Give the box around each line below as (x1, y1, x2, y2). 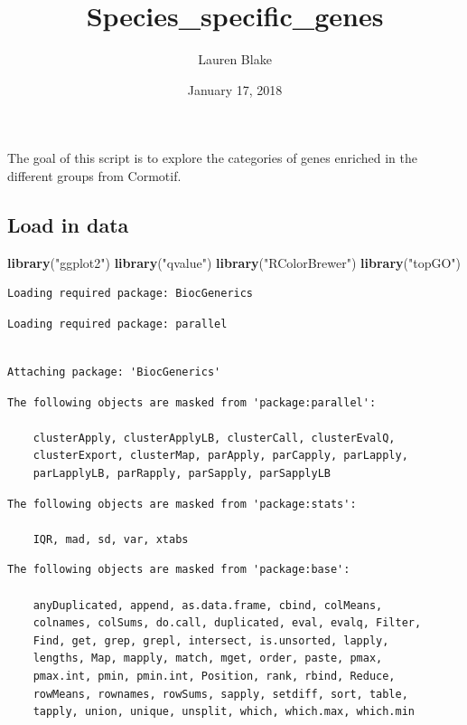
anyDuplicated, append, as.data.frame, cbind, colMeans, (33, 598, 383, 612)
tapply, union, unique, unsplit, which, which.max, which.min (33, 705, 416, 719)
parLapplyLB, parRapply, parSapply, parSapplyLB (33, 467, 331, 481)
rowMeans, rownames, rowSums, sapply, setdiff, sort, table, (33, 687, 408, 701)
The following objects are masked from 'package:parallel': (7, 396, 377, 409)
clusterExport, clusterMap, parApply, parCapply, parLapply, (33, 449, 408, 463)
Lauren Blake (198, 50, 272, 69)
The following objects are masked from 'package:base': (7, 563, 350, 577)
